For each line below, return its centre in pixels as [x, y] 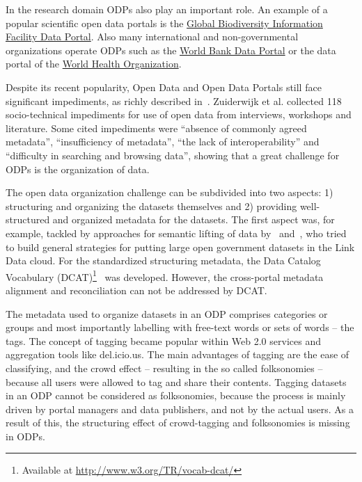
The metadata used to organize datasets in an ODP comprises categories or [167, 313]
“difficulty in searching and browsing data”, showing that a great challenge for [173, 155]
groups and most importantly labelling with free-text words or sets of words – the [180, 327]
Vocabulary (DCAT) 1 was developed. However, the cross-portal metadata [165, 275]
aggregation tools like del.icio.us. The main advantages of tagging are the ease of [178, 354]
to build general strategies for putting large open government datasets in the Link [180, 247]
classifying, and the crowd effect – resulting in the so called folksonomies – [164, 368]
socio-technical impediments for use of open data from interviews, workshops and [179, 114]
